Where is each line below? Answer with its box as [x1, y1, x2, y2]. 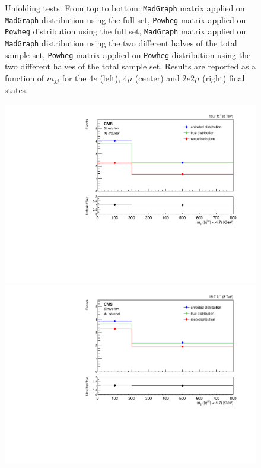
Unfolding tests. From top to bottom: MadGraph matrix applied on [5, 2, 245, 14]
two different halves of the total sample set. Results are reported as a [5, 60, 256, 72]
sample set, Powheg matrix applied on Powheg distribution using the [5, 48, 251, 61]
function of [5, 71, 44, 84]
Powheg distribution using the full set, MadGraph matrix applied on [5, 25, 246, 37]
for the [62, 71, 87, 84]
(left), [100, 71, 121, 84]
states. [5, 84, 28, 96]
